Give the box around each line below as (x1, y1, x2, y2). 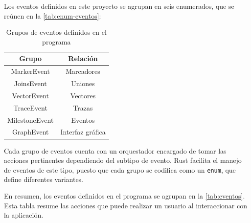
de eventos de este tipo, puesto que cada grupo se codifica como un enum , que (4, 164, 236, 175)
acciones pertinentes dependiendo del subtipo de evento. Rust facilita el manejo (4, 155, 242, 165)
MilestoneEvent (7, 114, 54, 125)
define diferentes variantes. (4, 174, 84, 184)
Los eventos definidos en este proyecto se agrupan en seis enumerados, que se (4, 1, 234, 11)
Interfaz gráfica (60, 127, 106, 137)
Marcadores (66, 66, 100, 76)
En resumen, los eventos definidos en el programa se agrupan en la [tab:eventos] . (4, 190, 245, 201)
